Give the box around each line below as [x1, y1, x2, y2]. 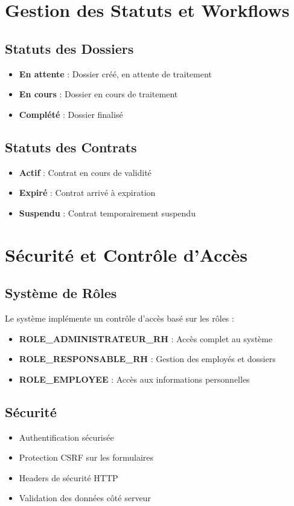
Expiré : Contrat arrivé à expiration [19, 186, 156, 199]
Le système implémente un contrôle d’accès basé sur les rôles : [5, 311, 234, 324]
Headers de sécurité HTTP [19, 471, 118, 484]
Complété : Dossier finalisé [19, 108, 123, 120]
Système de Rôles [5, 284, 117, 302]
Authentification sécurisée [19, 430, 114, 443]
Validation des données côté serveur [19, 491, 151, 504]
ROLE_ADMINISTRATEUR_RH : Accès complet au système [19, 332, 273, 345]
